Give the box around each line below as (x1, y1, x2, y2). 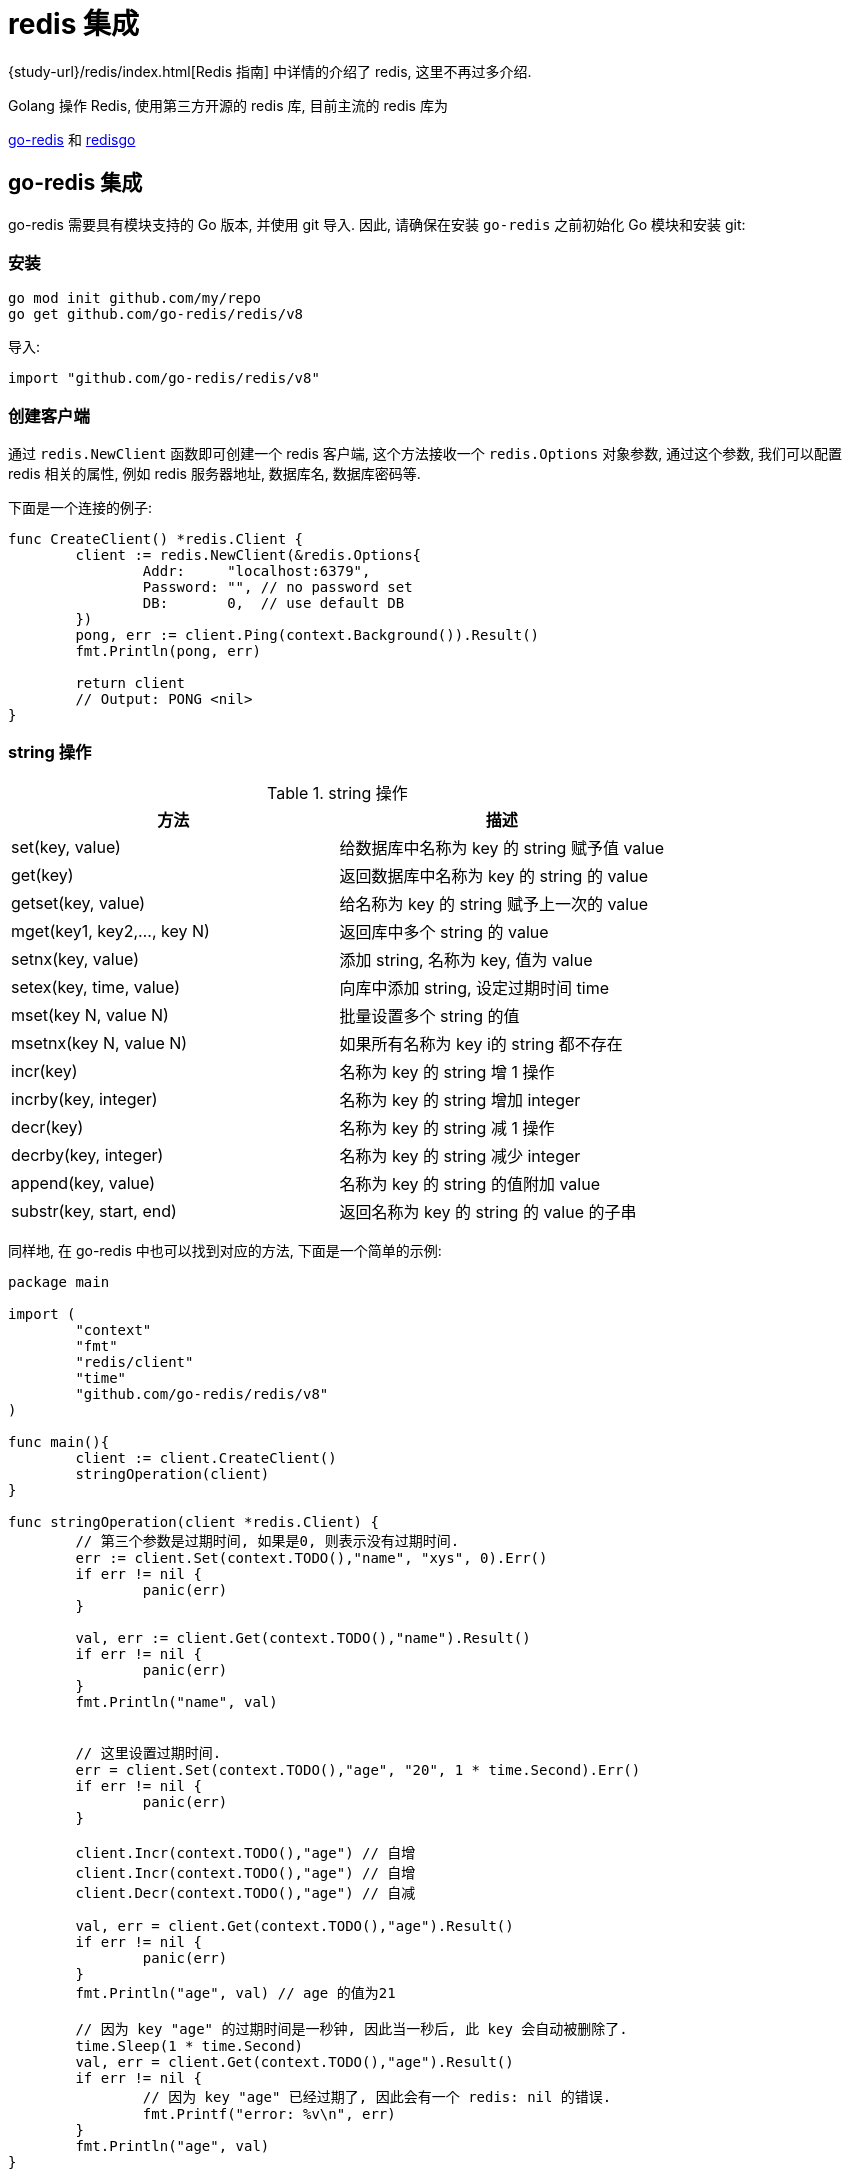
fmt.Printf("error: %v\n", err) (142, 2105, 396, 2122)
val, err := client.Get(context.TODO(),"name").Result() (75, 1629, 531, 1646)
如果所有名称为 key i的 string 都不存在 (339, 1033, 623, 1054)
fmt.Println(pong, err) (75, 643, 261, 660)
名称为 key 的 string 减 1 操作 (339, 1117, 555, 1138)
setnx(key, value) (11, 948, 140, 969)
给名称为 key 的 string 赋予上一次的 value (339, 893, 648, 914)
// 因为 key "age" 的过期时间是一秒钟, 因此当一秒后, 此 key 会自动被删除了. (75, 2020, 628, 2037)
